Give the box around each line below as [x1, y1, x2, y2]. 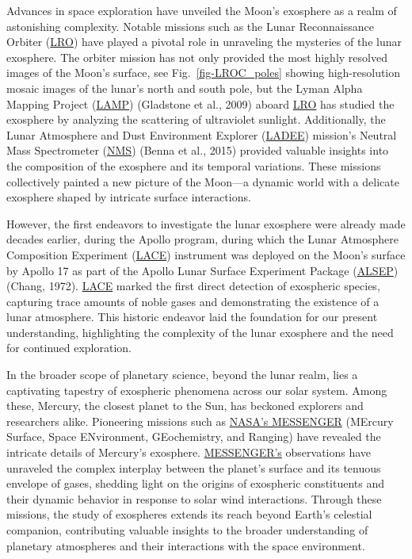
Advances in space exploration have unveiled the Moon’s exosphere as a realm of [6, 2, 397, 18]
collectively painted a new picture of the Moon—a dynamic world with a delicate [6, 173, 399, 190]
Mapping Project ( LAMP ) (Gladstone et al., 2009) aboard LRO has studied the [6, 95, 395, 112]
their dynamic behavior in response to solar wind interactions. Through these [6, 490, 382, 507]
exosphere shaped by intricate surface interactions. [6, 189, 251, 205]
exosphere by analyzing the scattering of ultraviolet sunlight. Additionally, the [6, 111, 386, 128]
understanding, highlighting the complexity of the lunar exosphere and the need [6, 324, 394, 340]
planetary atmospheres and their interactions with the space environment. [6, 537, 365, 553]
